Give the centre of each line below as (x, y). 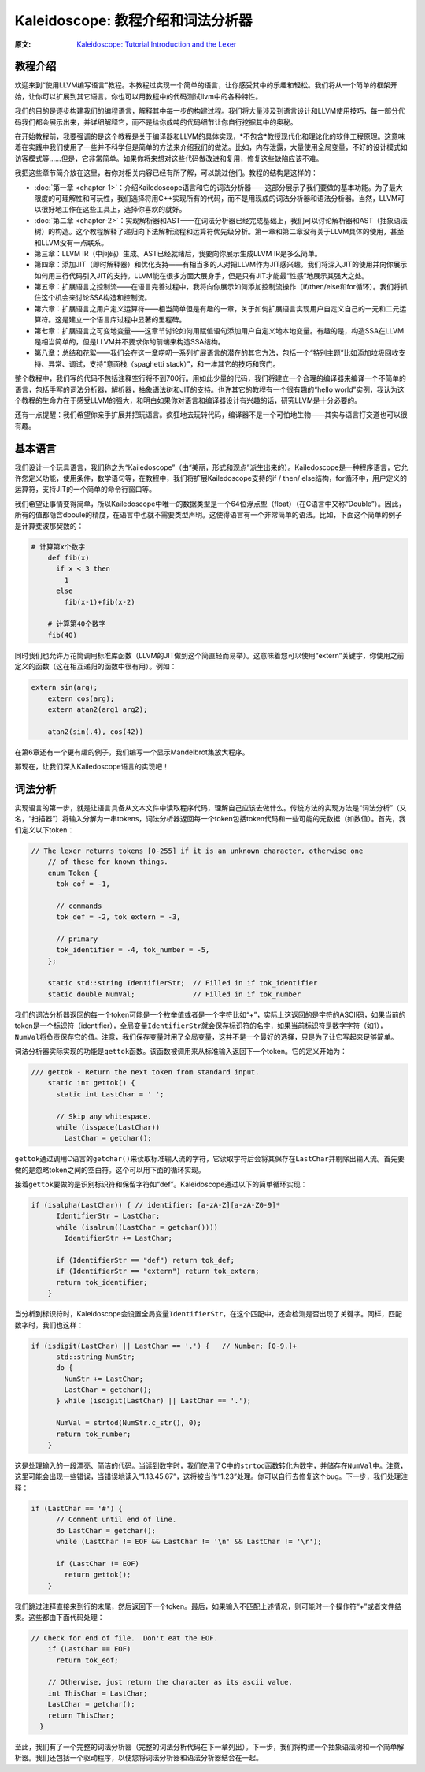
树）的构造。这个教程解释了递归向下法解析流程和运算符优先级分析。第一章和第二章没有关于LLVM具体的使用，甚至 (219, 232)
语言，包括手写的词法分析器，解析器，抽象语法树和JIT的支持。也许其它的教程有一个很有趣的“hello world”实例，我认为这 (209, 389)
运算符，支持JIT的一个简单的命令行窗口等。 (85, 490)
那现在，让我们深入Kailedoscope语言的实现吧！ (92, 767)
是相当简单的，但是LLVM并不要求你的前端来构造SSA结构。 (129, 342)
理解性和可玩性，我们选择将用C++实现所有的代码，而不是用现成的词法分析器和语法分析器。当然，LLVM (229, 198)
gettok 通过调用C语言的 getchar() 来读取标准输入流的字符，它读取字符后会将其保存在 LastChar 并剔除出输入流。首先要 (210, 1159)
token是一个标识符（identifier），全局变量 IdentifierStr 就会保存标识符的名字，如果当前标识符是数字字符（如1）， (201, 1026)
